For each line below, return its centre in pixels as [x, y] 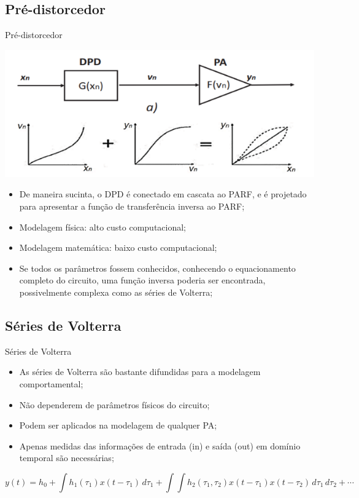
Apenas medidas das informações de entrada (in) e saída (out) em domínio [160, 445]
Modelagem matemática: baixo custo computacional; [118, 247]
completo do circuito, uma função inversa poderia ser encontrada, [142, 280]
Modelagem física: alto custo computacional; [103, 227]
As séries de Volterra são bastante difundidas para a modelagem [140, 372]
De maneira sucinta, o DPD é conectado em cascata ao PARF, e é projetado [163, 194]
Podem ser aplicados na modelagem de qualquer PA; [118, 425]
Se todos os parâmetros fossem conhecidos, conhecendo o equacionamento [157, 268]
